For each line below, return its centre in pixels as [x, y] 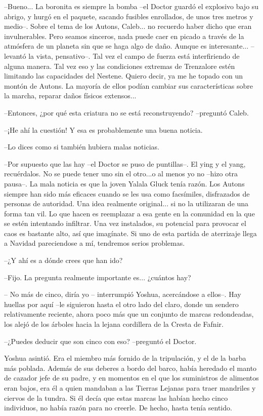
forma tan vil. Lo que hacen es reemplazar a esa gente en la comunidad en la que [129, 213]
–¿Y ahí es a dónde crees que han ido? [63, 260]
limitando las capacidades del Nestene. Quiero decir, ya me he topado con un [124, 76]
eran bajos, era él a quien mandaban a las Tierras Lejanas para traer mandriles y [130, 388]
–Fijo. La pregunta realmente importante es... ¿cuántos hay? [98, 277]
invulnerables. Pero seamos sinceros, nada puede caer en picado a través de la [124, 36]
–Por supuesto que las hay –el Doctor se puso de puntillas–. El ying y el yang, [125, 163]
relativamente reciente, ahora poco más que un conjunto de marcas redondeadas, [129, 314]
